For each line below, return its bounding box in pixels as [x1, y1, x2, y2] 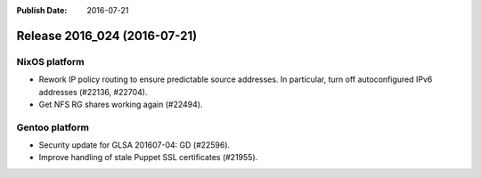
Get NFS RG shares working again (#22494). [38, 99, 203, 109]
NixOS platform [16, 55, 85, 68]
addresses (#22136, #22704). [38, 86, 148, 97]
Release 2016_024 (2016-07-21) [16, 28, 198, 44]
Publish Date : [16, 5, 68, 15]
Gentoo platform [16, 121, 89, 133]
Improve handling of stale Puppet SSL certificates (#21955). [38, 152, 258, 163]
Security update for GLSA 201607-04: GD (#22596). [38, 140, 231, 150]
